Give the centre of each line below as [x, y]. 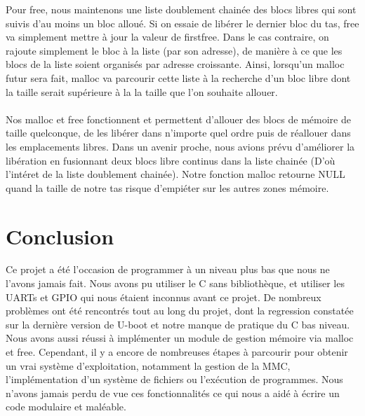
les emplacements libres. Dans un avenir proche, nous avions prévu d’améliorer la [180, 146]
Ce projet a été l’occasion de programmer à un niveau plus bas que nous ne [168, 269]
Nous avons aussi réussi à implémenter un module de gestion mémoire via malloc [180, 338]
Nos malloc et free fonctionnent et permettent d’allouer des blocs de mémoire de [178, 119]
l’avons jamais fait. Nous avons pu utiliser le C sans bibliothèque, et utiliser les [175, 283]
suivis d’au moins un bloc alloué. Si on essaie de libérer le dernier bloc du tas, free [182, 23]
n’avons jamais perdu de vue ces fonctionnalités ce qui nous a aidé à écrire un [173, 393]
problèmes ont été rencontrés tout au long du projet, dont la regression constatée [180, 311]
